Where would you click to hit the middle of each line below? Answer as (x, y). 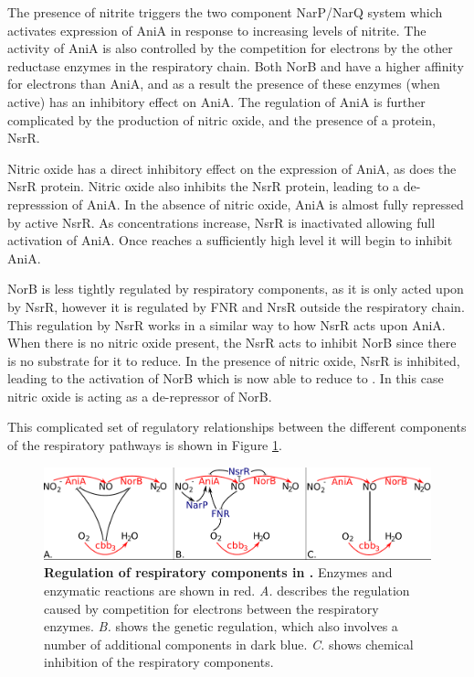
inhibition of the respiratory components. (159, 662)
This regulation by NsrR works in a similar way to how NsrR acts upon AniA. (226, 324)
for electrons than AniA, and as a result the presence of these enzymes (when (224, 84)
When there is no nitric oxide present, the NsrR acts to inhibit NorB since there (232, 343)
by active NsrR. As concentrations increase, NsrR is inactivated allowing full (221, 222)
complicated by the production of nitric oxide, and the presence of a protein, (221, 119)
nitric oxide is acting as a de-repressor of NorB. (140, 396)
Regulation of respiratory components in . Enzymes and (218, 572)
